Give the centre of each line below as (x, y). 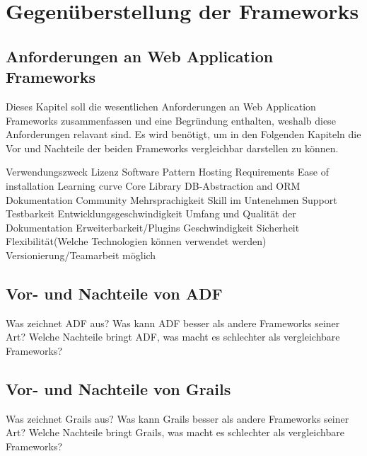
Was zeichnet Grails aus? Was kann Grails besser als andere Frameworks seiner (177, 418)
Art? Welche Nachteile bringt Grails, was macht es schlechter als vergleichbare (175, 432)
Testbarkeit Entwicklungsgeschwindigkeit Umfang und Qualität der (151, 213)
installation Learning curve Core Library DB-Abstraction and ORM (153, 185)
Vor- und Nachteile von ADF (114, 293)
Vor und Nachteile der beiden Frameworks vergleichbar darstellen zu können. (172, 148)
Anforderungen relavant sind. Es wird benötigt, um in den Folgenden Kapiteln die (183, 134)
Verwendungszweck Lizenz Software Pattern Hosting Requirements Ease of (167, 172)
